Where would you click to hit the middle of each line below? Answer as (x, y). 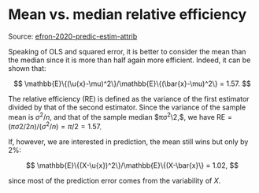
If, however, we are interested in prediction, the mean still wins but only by (128, 142)
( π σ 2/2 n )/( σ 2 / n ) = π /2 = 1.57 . (55, 126)
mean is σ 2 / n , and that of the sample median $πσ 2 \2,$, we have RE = (120, 116)
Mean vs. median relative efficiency (128, 15)
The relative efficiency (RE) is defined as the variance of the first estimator (129, 98)
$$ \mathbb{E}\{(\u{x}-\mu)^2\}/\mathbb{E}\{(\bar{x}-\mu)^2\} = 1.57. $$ (132, 84)
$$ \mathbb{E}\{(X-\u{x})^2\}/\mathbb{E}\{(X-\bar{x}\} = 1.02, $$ (132, 165)
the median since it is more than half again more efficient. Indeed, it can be (129, 60)
